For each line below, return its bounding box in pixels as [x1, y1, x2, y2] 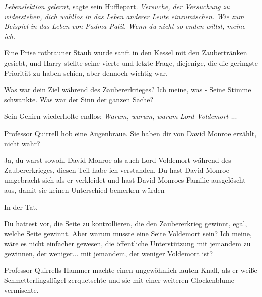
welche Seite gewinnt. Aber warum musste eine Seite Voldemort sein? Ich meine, [4, 228, 252, 239]
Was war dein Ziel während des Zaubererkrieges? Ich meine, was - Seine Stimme [4, 84, 251, 95]
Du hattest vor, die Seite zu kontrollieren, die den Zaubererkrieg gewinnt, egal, [4, 218, 247, 229]
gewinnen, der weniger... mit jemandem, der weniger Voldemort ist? [4, 248, 213, 258]
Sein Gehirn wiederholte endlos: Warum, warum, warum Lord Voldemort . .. [4, 111, 237, 122]
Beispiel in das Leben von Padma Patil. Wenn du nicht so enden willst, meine [4, 21, 245, 31]
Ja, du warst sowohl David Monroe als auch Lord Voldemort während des [4, 155, 231, 165]
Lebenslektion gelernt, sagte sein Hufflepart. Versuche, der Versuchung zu [4, 1, 230, 11]
